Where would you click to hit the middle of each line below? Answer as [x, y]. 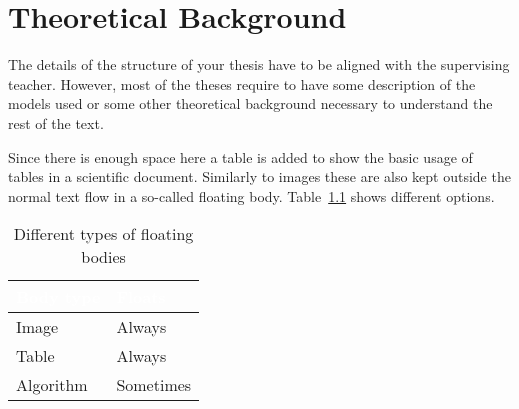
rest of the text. [56, 122]
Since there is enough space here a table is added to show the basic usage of [240, 156]
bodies [103, 257]
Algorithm [52, 385]
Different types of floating [103, 234]
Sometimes [154, 385]
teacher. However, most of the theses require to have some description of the [242, 83]
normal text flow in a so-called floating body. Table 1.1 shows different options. [251, 195]
